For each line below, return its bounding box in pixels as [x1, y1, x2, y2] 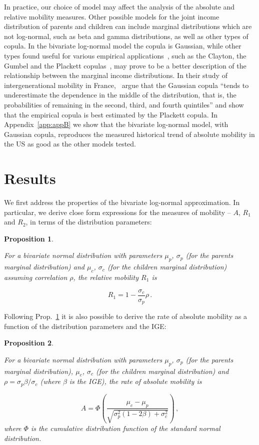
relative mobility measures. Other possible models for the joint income [4, 11, 219, 21]
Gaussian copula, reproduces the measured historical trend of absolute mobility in [4, 128, 255, 139]
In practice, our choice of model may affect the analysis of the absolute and [4, 1, 235, 11]
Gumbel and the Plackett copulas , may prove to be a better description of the [4, 60, 246, 70]
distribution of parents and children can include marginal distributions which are [4, 21, 252, 31]
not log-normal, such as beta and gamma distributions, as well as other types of [4, 30, 248, 41]
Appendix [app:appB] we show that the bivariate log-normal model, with [4, 119, 228, 129]
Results [4, 168, 56, 188]
